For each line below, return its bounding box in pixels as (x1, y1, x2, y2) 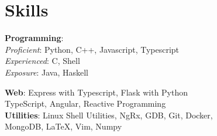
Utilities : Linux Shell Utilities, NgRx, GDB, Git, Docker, (5, 108, 213, 121)
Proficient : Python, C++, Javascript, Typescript (5, 43, 180, 55)
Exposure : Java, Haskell (5, 66, 89, 78)
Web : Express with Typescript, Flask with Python (5, 86, 188, 98)
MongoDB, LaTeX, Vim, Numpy (5, 120, 122, 132)
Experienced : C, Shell (5, 55, 80, 67)
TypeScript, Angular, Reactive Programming (5, 97, 166, 110)
